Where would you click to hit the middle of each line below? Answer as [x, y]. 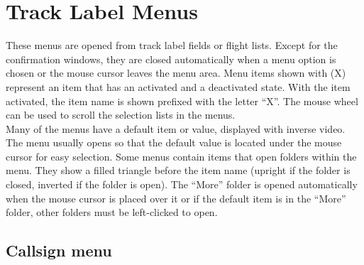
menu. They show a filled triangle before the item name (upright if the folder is [178, 170]
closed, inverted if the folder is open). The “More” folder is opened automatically [182, 184]
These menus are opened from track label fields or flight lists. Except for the [172, 45]
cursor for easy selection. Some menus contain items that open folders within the [181, 156]
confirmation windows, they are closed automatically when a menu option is [171, 59]
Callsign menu [59, 250]
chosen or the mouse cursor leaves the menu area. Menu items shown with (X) [176, 73]
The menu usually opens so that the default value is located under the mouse [174, 142]
